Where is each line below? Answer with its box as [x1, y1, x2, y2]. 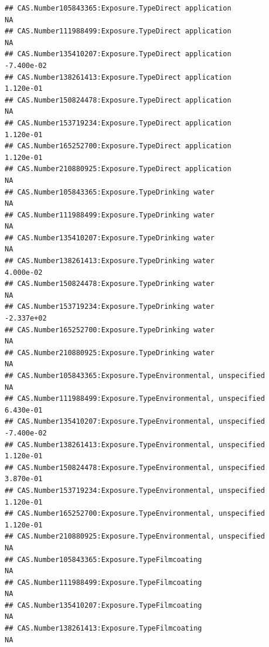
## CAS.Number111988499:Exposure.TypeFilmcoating [5, 578, 202, 587]
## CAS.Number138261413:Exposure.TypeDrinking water [5, 257, 214, 265]
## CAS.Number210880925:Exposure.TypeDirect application [5, 165, 231, 173]
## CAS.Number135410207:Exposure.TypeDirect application [5, 50, 231, 59]
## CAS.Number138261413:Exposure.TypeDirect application [5, 73, 231, 81]
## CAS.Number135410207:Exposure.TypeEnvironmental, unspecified [5, 417, 265, 426]
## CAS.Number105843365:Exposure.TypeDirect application [5, 4, 231, 12]
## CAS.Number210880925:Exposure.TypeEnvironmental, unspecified [5, 532, 265, 541]
